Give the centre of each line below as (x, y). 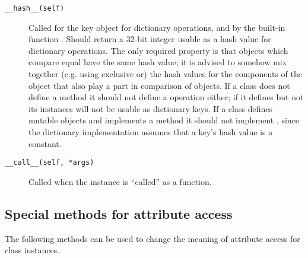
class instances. (32, 250)
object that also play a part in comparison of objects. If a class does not (159, 85)
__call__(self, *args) (50, 163)
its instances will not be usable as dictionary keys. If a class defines (150, 108)
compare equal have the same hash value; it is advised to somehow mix (158, 62)
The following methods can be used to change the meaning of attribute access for (153, 238)
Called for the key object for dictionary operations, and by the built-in (157, 27)
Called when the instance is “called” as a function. (120, 181)
